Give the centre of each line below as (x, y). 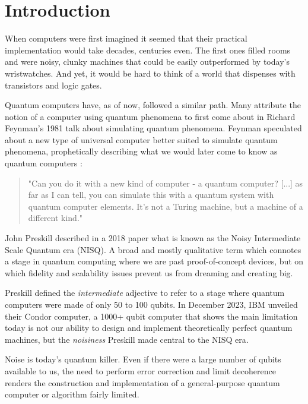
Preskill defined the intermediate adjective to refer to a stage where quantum (145, 293)
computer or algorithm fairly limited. (72, 394)
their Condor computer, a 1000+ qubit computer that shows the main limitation (151, 316)
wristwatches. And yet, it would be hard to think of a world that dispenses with (150, 73)
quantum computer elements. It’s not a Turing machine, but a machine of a (166, 206)
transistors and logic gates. (53, 85)
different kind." (55, 218)
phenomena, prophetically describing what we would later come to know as (141, 151)
